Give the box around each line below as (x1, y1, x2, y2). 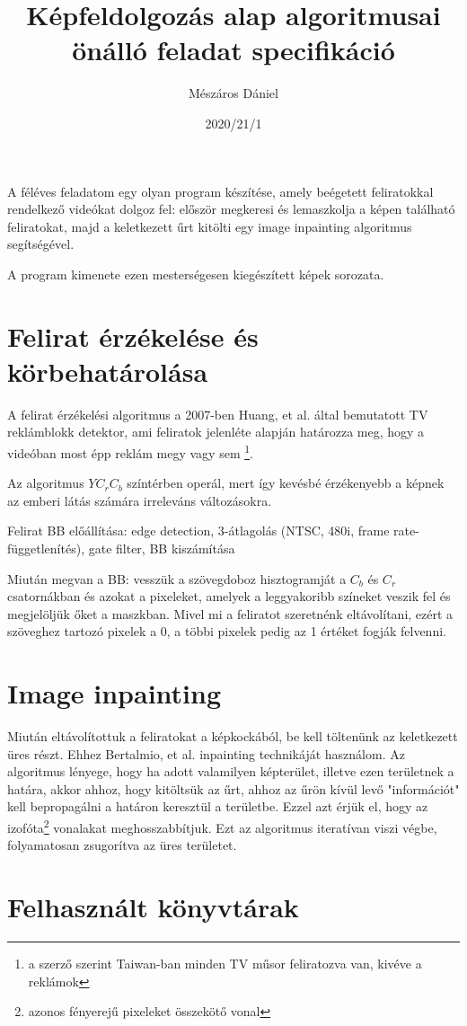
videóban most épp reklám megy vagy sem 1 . (7, 440, 253, 462)
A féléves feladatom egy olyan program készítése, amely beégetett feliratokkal (7, 181, 434, 200)
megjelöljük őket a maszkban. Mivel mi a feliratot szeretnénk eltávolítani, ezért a (7, 604, 454, 623)
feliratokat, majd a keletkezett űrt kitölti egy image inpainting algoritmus (7, 217, 412, 235)
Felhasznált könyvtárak (7, 889, 299, 925)
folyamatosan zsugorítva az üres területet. (7, 836, 237, 854)
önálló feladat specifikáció (72, 31, 395, 68)
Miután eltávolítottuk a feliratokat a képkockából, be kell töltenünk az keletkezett (7, 727, 458, 746)
